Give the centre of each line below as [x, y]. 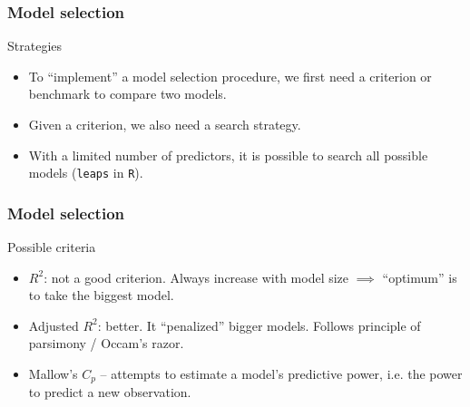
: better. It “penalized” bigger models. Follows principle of [259, 325]
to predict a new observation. [110, 392]
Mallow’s [53, 374]
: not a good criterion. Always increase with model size [196, 277]
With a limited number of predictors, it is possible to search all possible [228, 155]
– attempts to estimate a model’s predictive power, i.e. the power [281, 374]
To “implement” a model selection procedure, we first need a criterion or [230, 76]
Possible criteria [52, 247]
